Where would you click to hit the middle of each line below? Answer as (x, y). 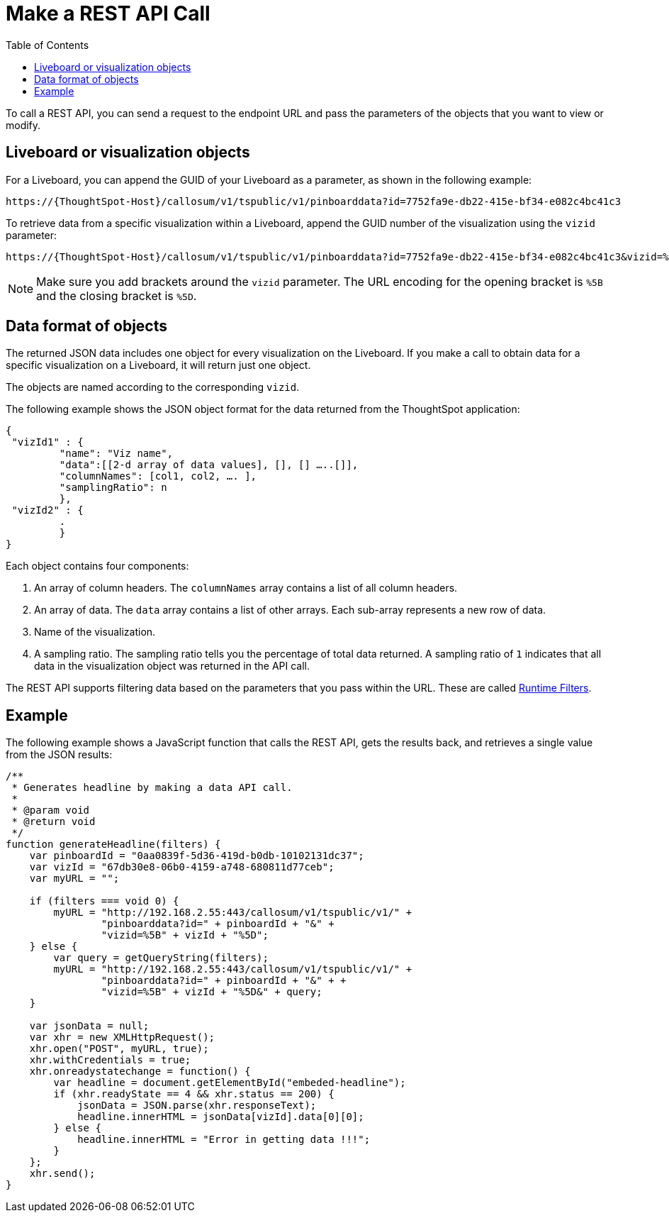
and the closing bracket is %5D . (117, 295)
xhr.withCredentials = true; (110, 1060)
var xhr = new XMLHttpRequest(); (122, 1037)
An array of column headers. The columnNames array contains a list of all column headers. (246, 588)
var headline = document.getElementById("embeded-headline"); (230, 1083)
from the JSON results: (59, 755)
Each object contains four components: (97, 566)
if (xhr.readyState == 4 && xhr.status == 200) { (194, 1094)
